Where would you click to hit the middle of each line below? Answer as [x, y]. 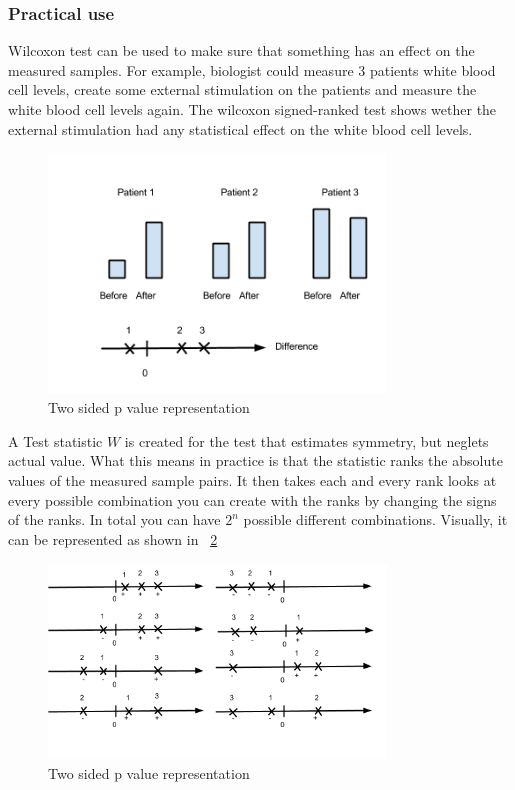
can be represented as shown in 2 [113, 538]
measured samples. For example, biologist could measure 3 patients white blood [252, 69]
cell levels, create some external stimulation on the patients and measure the [242, 89]
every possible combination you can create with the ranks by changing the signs [252, 499]
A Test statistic [55, 440]
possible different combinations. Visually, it [375, 519]
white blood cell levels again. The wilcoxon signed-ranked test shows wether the [252, 109]
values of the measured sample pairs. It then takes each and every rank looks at [252, 480]
